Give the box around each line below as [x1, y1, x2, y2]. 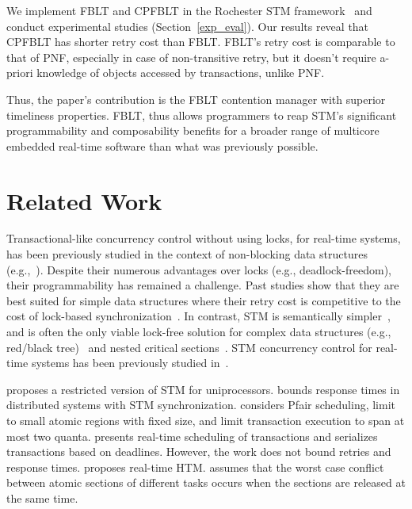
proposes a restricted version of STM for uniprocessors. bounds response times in [6, 381, 400, 397]
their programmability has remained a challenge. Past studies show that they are [6, 277, 399, 293]
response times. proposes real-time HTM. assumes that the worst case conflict [6, 458, 384, 475]
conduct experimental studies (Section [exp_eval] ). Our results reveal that [6, 17, 369, 34]
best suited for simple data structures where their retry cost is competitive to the [6, 292, 401, 308]
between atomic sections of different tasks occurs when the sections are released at [6, 474, 406, 491]
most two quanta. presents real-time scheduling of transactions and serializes [6, 427, 378, 444]
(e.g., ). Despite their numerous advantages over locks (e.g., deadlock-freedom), [6, 261, 391, 277]
